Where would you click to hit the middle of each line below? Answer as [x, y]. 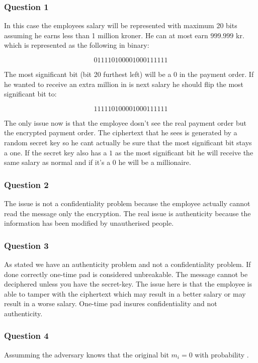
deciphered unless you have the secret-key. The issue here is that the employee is [128, 284]
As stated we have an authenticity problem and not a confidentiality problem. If [127, 264]
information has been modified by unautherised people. [89, 223]
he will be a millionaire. [155, 162]
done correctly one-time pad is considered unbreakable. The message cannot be [126, 274]
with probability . [222, 354]
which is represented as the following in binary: [77, 45]
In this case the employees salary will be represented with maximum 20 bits [121, 25]
